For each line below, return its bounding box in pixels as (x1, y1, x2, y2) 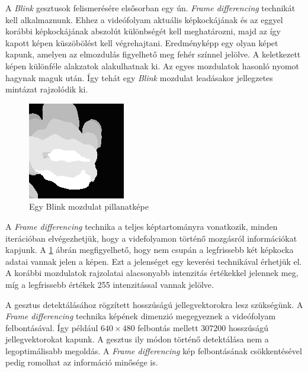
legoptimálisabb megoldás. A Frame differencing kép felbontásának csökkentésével (5, 344, 302, 357)
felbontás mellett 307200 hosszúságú (137, 321, 269, 333)
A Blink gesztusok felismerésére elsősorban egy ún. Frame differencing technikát (5, 2, 296, 14)
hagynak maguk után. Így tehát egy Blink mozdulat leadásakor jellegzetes (5, 71, 273, 84)
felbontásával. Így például (5, 321, 98, 333)
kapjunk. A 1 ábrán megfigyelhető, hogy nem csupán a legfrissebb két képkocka (5, 243, 294, 256)
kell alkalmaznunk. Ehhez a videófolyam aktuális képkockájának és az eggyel (5, 13, 283, 25)
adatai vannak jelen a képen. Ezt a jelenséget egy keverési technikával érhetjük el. (5, 255, 302, 267)
